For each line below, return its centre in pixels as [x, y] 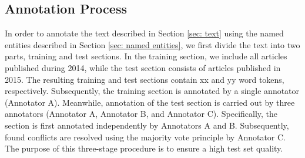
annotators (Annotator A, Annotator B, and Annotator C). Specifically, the [141, 114]
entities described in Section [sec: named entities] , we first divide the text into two [152, 44]
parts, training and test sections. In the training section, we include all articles [146, 56]
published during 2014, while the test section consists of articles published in [143, 67]
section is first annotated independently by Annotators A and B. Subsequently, [147, 125]
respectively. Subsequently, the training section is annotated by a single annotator [152, 91]
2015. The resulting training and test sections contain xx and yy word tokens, [145, 79]
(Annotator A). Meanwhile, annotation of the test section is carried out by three [150, 102]
